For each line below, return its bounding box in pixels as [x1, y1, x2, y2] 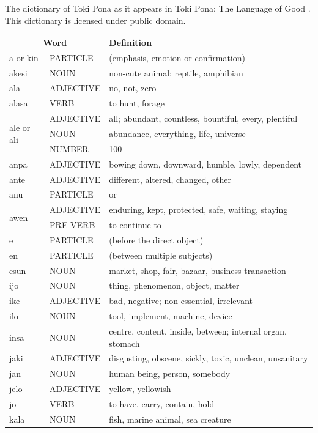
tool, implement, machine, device [109, 309, 232, 322]
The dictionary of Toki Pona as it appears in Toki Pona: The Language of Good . [5, 2, 311, 14]
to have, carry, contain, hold [109, 397, 215, 410]
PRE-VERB [50, 218, 95, 231]
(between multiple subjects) [109, 248, 213, 261]
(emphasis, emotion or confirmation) [109, 51, 245, 64]
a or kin [9, 51, 39, 64]
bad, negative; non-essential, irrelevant [109, 294, 253, 307]
